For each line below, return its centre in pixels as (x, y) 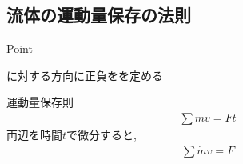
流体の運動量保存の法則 (99, 15)
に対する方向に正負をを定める (85, 75)
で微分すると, (102, 135)
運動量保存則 (40, 102)
